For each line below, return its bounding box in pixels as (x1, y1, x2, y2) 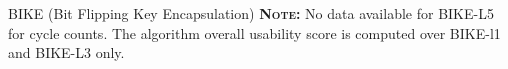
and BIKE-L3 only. (8, 42, 125, 63)
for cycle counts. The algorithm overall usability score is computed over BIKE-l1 (8, 22, 501, 43)
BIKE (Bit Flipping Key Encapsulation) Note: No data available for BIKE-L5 (8, 3, 494, 23)
